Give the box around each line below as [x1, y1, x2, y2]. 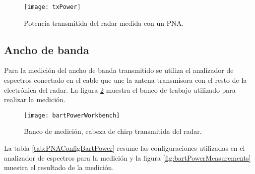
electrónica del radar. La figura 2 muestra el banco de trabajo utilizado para [4, 84, 236, 95]
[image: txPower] [24, 3, 81, 10]
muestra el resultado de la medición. [4, 162, 114, 173]
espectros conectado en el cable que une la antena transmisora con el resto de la [4, 75, 247, 85]
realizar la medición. [4, 94, 65, 105]
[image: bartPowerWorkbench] [24, 112, 120, 119]
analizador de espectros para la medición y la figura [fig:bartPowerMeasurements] [4, 152, 251, 163]
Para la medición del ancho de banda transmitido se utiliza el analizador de [4, 65, 234, 75]
